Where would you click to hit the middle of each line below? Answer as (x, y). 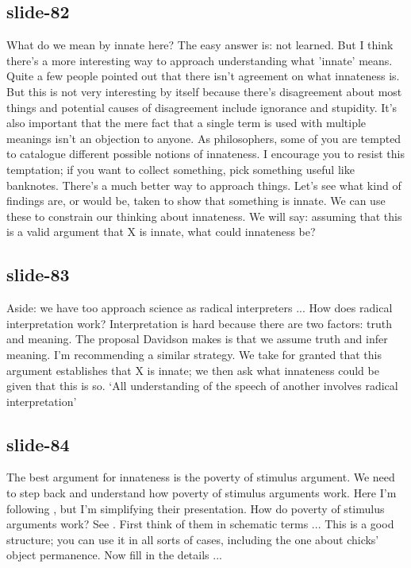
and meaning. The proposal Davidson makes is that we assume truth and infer (197, 339)
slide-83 (38, 274)
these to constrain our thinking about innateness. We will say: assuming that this (204, 216)
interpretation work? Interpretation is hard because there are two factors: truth (199, 323)
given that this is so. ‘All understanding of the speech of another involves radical (202, 386)
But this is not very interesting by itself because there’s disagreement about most (204, 91)
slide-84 (38, 444)
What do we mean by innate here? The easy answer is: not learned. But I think (200, 45)
